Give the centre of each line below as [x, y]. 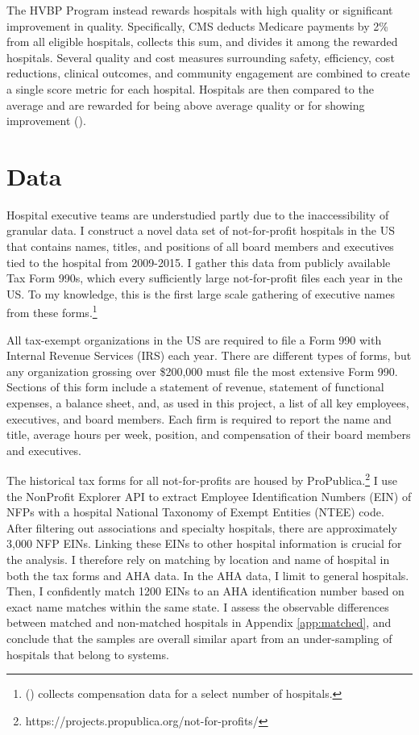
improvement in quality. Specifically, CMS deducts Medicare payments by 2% [197, 25]
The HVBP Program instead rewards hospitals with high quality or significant [200, 10]
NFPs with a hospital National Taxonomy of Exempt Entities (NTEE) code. [195, 512]
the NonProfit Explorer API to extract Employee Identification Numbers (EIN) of [209, 496]
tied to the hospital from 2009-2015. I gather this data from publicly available [199, 262]
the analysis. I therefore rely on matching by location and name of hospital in [198, 560]
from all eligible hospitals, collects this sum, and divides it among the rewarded [202, 42]
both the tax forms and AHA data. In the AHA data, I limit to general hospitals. [208, 575]
